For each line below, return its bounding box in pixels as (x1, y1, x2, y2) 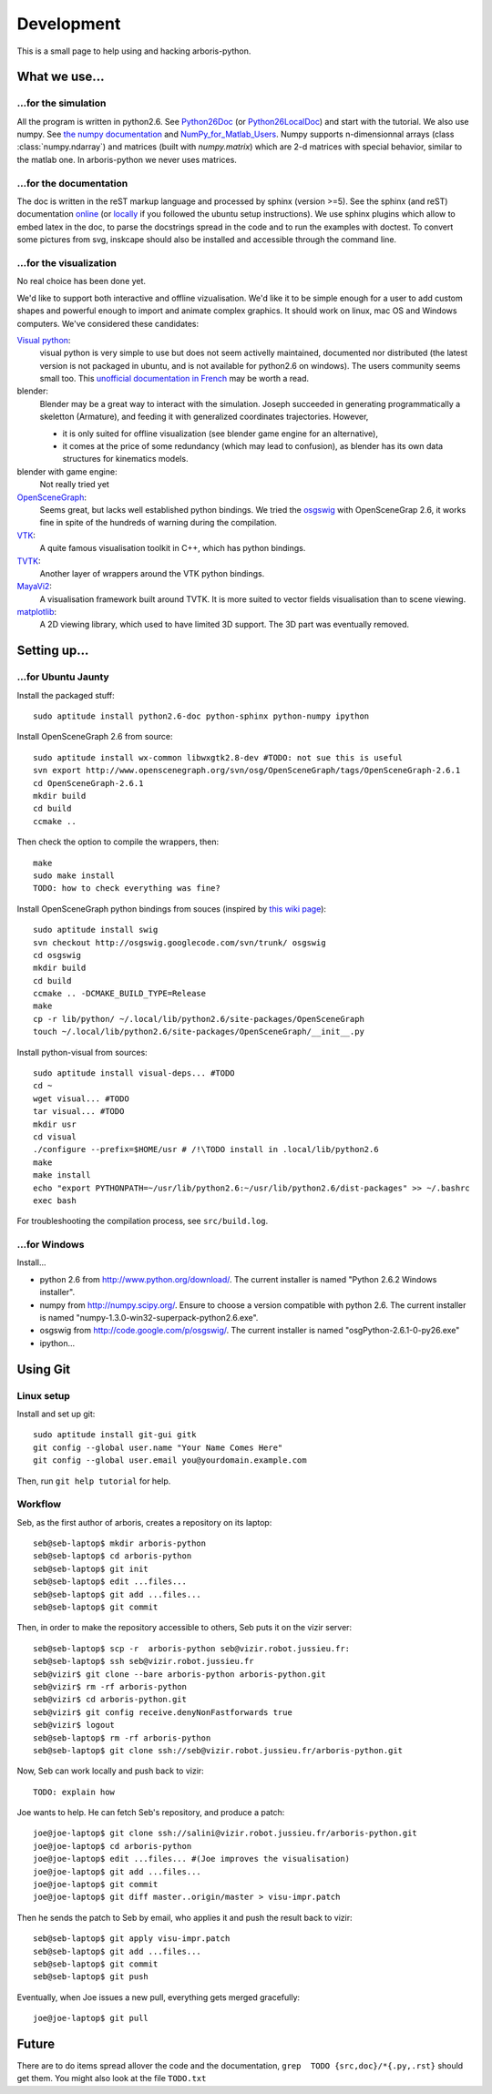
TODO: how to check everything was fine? (33, 884, 220, 894)
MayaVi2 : (16, 581, 52, 592)
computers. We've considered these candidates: (16, 318, 200, 329)
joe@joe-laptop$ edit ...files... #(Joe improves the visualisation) (33, 1854, 351, 1864)
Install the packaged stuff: (16, 689, 116, 700)
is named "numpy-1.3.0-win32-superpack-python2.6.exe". (39, 1313, 259, 1323)
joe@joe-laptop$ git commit (33, 1879, 159, 1890)
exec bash (33, 1195, 77, 1206)
